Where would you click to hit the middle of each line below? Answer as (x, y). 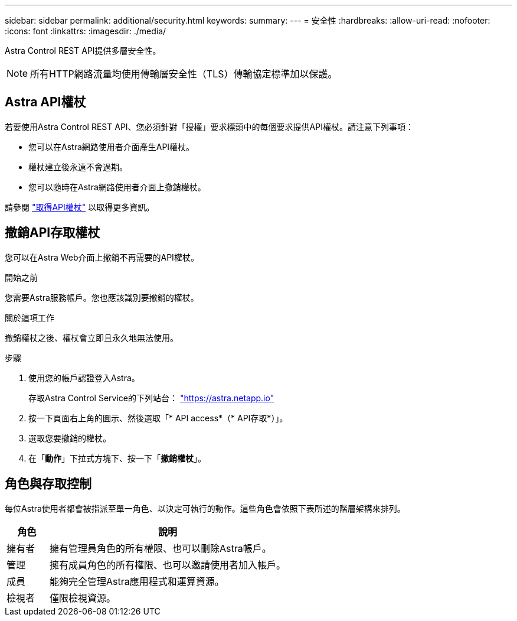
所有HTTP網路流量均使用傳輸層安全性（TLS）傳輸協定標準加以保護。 (184, 74)
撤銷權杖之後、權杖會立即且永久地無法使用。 (91, 337)
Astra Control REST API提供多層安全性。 (83, 51)
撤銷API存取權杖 (53, 233)
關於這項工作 (30, 317)
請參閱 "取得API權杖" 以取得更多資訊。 (80, 207)
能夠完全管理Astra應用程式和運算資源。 (137, 581)
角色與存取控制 (48, 484)
